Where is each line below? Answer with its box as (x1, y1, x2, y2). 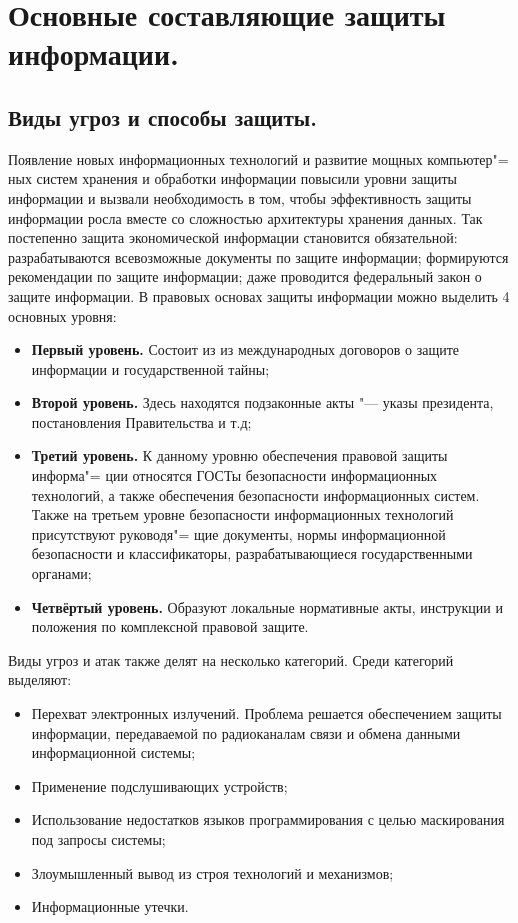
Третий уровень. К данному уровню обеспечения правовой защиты (31, 445, 448, 466)
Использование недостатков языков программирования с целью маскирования (31, 809, 505, 830)
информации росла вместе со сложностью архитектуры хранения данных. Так (8, 207, 483, 228)
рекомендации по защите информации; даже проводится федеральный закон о (8, 266, 482, 287)
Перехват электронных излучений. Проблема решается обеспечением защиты (31, 703, 502, 724)
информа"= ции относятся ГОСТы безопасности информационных (31, 465, 438, 486)
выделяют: (8, 669, 72, 690)
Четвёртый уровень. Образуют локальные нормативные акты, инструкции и (31, 596, 503, 617)
